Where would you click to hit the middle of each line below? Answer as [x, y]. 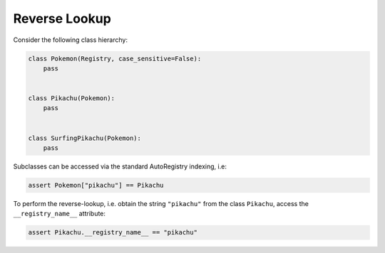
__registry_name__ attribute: [60, 214]
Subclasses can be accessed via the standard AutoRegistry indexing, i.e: [120, 166]
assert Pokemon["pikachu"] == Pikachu [96, 185]
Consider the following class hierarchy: [71, 40]
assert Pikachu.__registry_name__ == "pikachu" [113, 232]
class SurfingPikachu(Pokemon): [85, 138]
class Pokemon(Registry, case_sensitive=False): [115, 58]
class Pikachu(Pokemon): [72, 98]
